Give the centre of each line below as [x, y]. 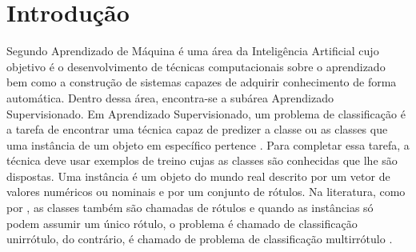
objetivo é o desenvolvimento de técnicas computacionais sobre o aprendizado [196, 66]
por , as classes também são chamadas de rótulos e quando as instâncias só [190, 208]
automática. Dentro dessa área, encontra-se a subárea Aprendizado [170, 97]
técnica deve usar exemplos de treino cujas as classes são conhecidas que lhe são [202, 160]
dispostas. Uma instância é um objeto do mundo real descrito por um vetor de [198, 176]
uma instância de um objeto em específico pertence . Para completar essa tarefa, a [208, 144]
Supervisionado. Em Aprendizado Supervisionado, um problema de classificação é [206, 113]
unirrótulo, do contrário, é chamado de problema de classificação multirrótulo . [200, 239]
